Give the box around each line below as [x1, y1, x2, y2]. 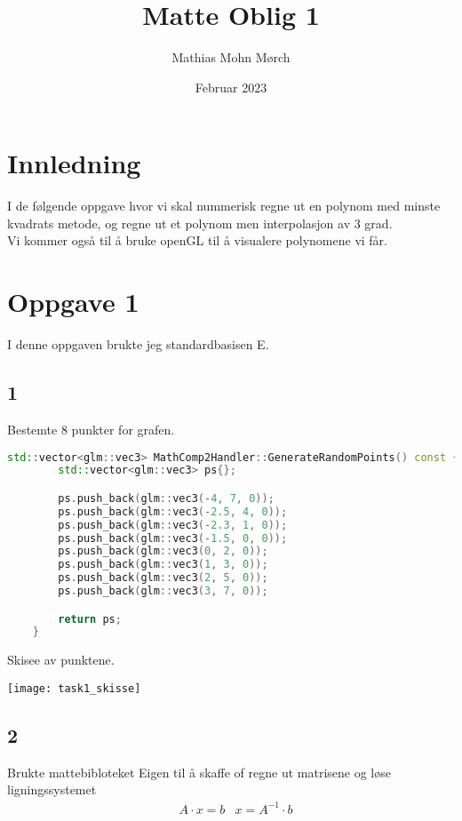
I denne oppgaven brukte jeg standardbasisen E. [7, 335, 269, 354]
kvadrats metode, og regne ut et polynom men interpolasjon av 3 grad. [7, 213, 393, 232]
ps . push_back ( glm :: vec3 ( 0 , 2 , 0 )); [58, 545, 268, 558]
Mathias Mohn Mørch [171, 48, 291, 67]
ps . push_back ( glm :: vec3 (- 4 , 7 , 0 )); [58, 491, 275, 505]
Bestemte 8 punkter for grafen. [7, 419, 175, 438]
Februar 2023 [195, 77, 267, 96]
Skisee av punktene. [7, 650, 115, 669]
